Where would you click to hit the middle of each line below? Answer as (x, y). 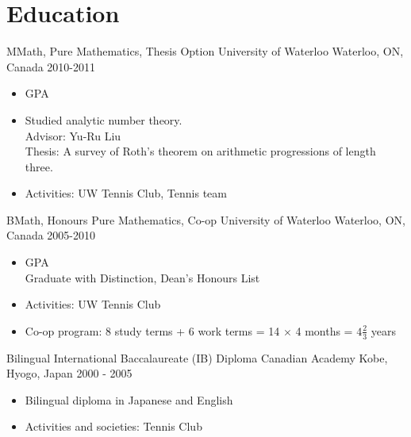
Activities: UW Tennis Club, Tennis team (126, 193)
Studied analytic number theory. (104, 119)
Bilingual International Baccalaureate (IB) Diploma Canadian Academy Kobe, (197, 357)
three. (39, 166)
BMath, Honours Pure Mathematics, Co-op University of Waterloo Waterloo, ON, (206, 219)
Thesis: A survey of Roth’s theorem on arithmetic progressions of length (200, 151)
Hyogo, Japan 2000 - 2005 (69, 373)
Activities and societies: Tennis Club (113, 426)
